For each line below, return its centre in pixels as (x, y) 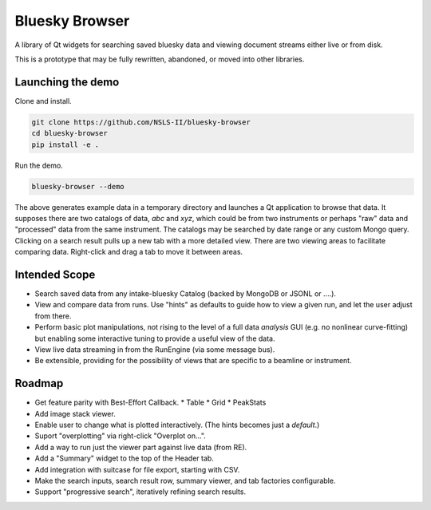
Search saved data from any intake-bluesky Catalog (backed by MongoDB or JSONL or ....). (186, 294)
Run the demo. (39, 165)
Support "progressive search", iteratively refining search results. (140, 492)
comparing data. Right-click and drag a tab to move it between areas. (129, 252)
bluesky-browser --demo (78, 186)
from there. (53, 316)
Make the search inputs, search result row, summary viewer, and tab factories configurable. (185, 481)
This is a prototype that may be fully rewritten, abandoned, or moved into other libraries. (160, 59)
